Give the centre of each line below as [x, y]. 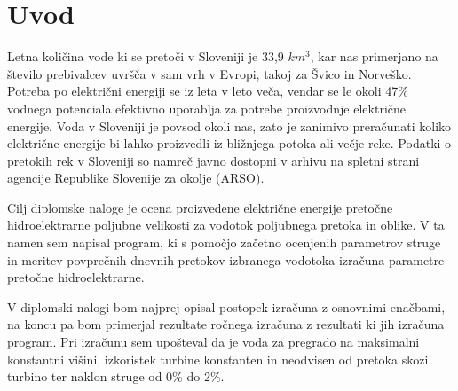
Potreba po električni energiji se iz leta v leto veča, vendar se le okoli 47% [208, 91]
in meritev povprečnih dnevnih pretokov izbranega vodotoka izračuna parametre [226, 259]
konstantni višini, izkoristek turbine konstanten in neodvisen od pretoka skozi [218, 359]
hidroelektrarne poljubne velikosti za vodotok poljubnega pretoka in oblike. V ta [226, 225]
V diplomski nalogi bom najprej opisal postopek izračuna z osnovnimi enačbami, [226, 306]
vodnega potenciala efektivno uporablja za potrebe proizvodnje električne [206, 108]
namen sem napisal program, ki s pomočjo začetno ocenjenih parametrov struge [224, 242]
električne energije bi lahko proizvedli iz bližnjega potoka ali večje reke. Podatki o [229, 143]
